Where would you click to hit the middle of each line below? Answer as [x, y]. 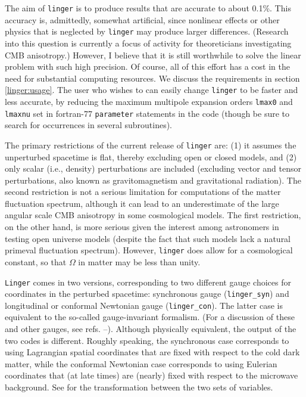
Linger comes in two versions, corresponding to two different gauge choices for [148, 282]
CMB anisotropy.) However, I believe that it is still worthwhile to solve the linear [153, 55]
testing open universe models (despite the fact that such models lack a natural [148, 238]
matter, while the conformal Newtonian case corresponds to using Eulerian [141, 363]
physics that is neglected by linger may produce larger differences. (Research [147, 31]
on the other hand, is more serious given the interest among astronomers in [142, 227]
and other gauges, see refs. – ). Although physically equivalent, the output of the [151, 329]
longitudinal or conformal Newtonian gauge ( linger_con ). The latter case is [144, 305]
